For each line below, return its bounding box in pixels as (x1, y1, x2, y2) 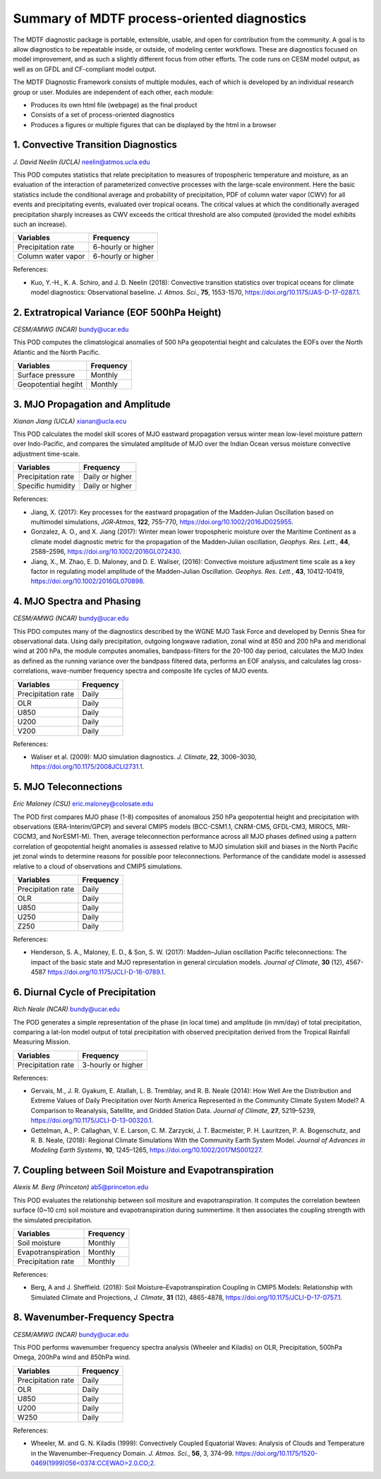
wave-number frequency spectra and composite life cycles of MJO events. (51, 666, 270, 675)
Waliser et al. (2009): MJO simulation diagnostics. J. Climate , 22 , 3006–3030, (30, 753, 257, 761)
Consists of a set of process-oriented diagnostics (30, 110, 175, 119)
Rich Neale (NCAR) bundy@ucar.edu (13, 1005, 120, 1013)
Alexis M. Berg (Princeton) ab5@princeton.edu (13, 1183, 149, 1191)
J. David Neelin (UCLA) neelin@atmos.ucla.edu (13, 158, 151, 166)
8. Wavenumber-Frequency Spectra (13, 1312, 174, 1324)
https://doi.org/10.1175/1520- (235, 1449, 318, 1457)
